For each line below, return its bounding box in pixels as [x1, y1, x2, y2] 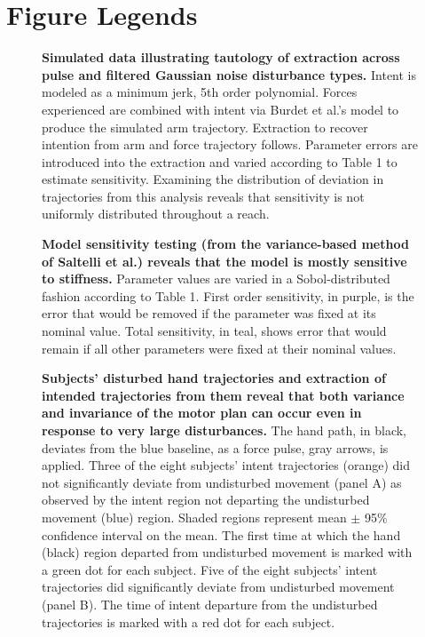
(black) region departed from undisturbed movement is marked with [42, 543, 413, 561]
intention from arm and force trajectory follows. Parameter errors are [42, 135, 418, 154]
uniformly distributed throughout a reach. [42, 204, 270, 223]
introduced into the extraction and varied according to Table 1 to [42, 152, 397, 171]
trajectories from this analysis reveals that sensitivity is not [42, 187, 365, 205]
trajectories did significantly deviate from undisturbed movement [42, 577, 395, 596]
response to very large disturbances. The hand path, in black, [42, 421, 406, 439]
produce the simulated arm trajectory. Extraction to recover [42, 117, 368, 136]
